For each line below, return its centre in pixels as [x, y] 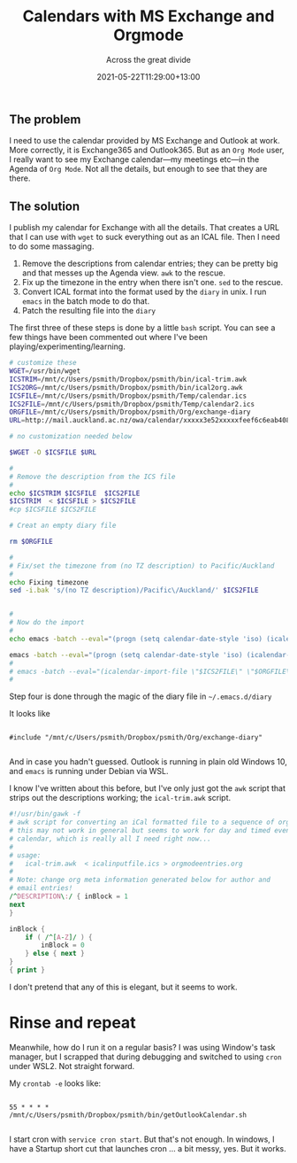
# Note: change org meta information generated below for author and [140, 880]
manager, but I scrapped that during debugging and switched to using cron [145, 1057]
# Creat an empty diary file [63, 526]
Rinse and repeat [72, 1023]
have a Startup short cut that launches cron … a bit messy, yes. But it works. [148, 1148]
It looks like [30, 714]
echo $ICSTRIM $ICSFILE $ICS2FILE [75, 493]
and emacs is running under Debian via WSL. [89, 771]
